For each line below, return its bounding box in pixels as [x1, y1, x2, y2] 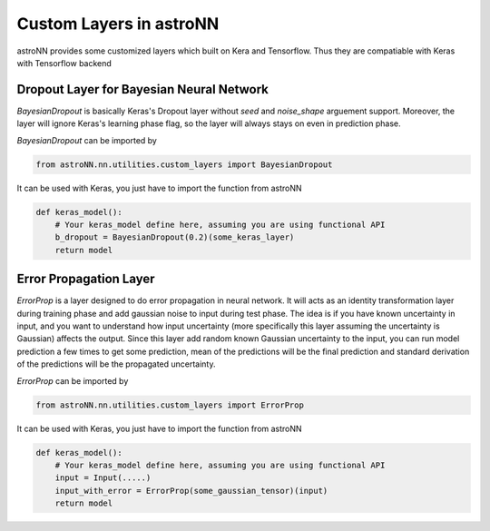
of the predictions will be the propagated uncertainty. [16, 359, 217, 369]
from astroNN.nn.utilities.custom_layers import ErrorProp [35, 399, 304, 410]
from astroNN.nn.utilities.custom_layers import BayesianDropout [35, 159, 333, 170]
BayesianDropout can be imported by [16, 134, 158, 145]
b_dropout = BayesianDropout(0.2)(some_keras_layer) [54, 232, 295, 242]
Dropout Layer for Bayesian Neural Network [16, 82, 269, 97]
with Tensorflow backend [16, 57, 113, 68]
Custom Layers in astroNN [16, 14, 220, 34]
